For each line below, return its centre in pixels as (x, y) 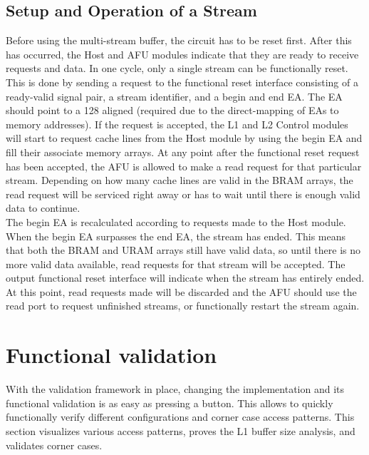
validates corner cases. (54, 445)
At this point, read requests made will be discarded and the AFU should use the (181, 291)
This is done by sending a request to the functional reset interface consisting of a (182, 82)
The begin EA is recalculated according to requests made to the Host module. (176, 221)
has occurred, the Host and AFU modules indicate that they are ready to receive (182, 54)
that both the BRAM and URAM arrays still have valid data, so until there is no (183, 250)
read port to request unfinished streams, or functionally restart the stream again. (183, 306)
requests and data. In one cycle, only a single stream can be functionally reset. (177, 68)
